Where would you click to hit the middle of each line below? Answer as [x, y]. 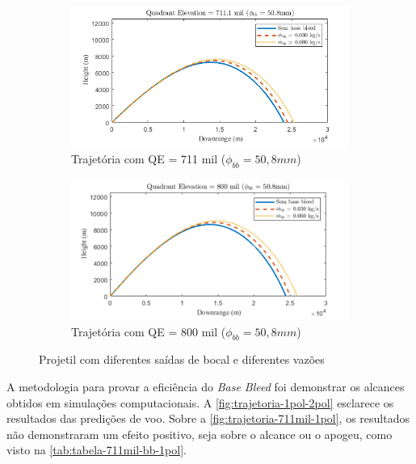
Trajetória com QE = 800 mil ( [149, 331]
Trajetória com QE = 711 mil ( [149, 158]
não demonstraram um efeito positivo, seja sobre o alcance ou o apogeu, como [200, 434]
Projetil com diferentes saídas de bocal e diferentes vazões [182, 359]
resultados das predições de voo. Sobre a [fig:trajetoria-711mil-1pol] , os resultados [208, 418]
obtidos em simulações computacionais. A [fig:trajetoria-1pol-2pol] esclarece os [200, 402]
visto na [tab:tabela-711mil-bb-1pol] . [97, 450]
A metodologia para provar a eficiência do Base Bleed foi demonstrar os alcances [206, 387]
